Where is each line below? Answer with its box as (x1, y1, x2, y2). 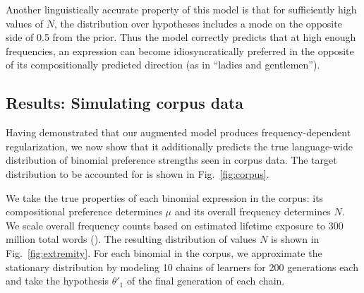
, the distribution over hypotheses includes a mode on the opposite (54, 16, 342, 30)
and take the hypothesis (6, 273, 109, 288)
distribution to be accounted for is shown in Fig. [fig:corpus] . (6, 166, 269, 181)
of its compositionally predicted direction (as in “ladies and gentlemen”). (6, 57, 320, 72)
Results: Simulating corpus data (6, 92, 244, 114)
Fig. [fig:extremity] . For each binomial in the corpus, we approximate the (6, 245, 322, 260)
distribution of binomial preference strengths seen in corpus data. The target (6, 153, 337, 167)
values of (6, 16, 43, 30)
